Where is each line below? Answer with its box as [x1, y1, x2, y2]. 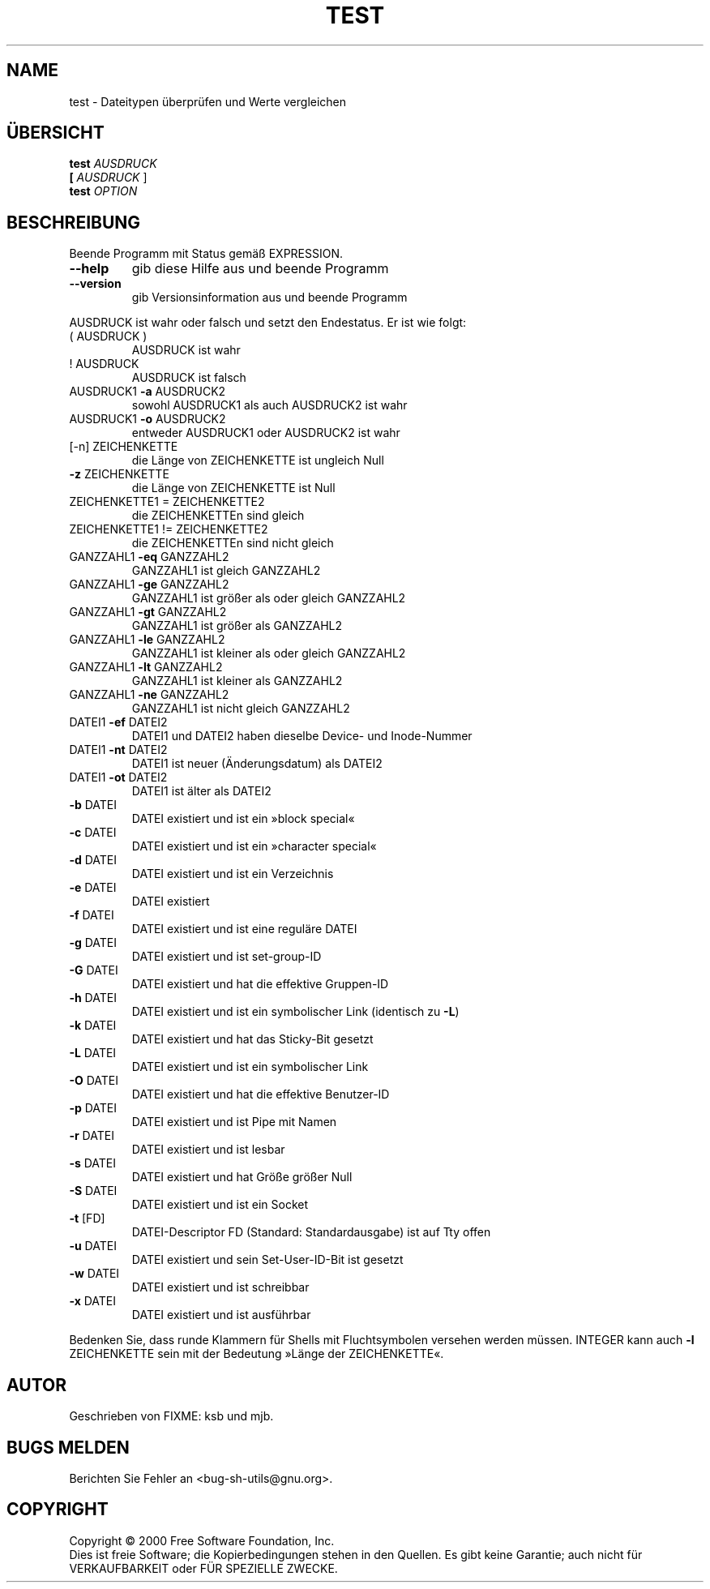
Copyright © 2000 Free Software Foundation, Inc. [69, 1533, 335, 1548]
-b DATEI [69, 798, 118, 812]
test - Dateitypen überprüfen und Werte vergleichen [69, 94, 347, 109]
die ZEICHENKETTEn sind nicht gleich [131, 536, 334, 550]
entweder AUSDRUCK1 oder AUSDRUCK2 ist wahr [131, 426, 400, 440]
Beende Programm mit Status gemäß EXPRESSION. [69, 246, 344, 261]
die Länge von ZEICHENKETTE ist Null [131, 481, 336, 495]
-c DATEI [69, 825, 117, 840]
